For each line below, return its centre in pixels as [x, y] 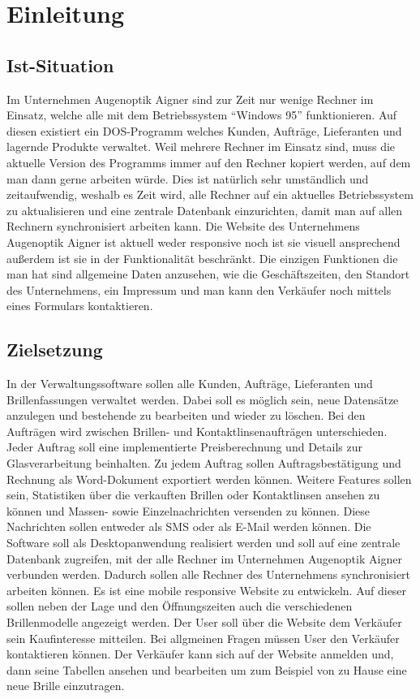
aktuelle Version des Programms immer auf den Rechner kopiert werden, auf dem [209, 162]
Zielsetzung [55, 349]
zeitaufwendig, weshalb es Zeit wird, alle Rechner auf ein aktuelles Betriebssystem [210, 194]
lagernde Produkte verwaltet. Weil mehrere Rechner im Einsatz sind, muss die [201, 147]
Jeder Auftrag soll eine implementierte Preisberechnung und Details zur [184, 447]
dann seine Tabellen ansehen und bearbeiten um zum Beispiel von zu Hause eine [207, 669]
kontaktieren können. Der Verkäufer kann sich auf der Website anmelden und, [200, 654]
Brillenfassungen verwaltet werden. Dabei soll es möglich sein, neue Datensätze [203, 399]
